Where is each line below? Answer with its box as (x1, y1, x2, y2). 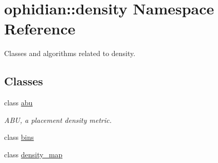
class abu (4, 97, 33, 108)
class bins (4, 132, 34, 142)
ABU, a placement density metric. (4, 114, 112, 125)
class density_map (4, 149, 63, 159)
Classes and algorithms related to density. (4, 48, 136, 59)
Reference (4, 18, 76, 39)
